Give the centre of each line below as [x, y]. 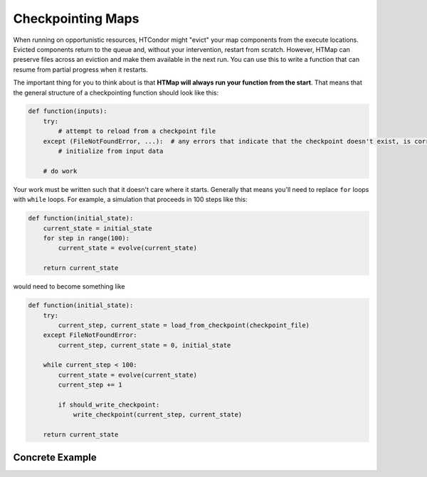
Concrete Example [55, 457]
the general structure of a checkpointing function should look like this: [116, 92]
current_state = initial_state [97, 228]
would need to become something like [69, 286]
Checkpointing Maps [76, 18]
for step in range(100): [86, 238]
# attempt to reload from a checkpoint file [137, 131]
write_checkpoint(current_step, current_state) [158, 415]
